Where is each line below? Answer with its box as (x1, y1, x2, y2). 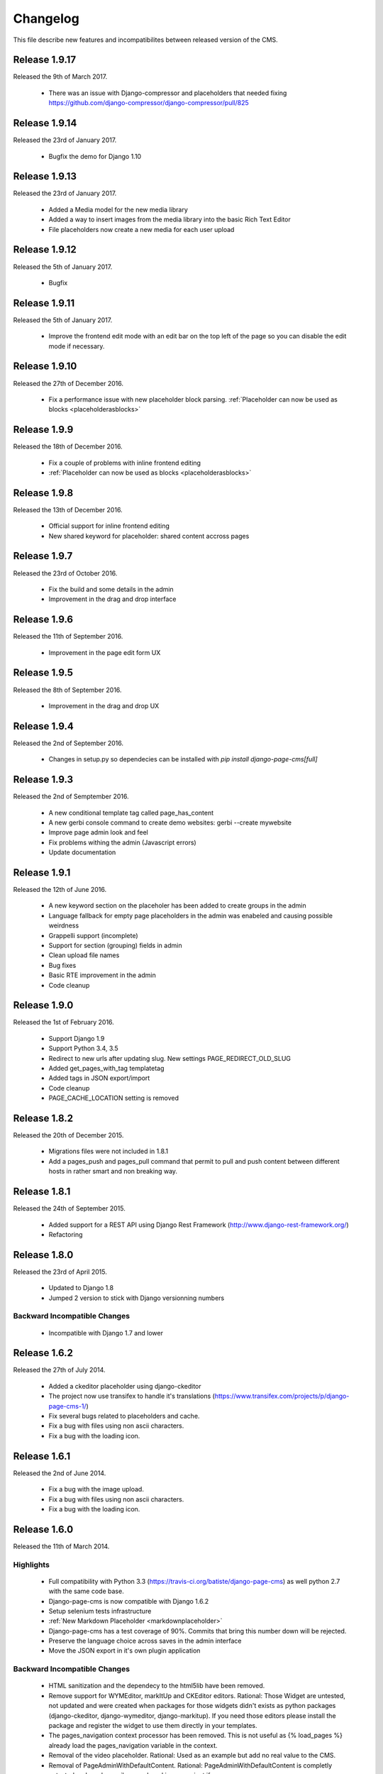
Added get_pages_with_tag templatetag (48, 1064, 165, 1072)
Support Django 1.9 (48, 1034, 105, 1042)
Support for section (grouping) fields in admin (48, 941, 182, 949)
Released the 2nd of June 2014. (13, 1469, 106, 1477)
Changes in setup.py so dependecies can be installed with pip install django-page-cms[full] (48, 755, 318, 764)
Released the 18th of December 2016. (13, 442, 123, 451)
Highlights (13, 1560, 50, 1570)
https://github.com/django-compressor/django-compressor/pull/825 (48, 99, 250, 107)
